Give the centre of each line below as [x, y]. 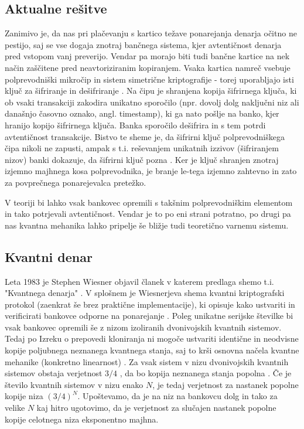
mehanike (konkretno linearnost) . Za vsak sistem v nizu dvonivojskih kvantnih [147, 361]
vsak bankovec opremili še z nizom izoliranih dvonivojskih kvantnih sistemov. [143, 327]
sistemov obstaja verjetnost [54, 373]
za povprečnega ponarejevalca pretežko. [76, 182]
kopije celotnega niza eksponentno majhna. [82, 419]
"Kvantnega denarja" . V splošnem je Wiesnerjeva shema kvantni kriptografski [145, 293]
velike [15, 408]
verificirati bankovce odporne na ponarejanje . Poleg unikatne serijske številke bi [149, 316]
